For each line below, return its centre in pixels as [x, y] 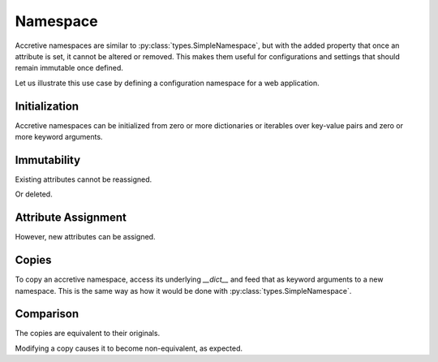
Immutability [48, 159]
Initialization [47, 106]
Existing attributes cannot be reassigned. [84, 179]
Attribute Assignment [71, 218]
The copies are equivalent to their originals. [88, 334]
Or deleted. [34, 194]
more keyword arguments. [59, 137]
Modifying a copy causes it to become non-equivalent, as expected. [129, 348]
